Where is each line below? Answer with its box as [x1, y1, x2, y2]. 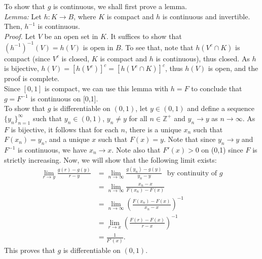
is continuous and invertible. [162, 11, 250, 21]
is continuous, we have [17, 144, 87, 155]
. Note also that [111, 144, 161, 155]
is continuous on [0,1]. [30, 93, 98, 103]
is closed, [61, 53, 90, 63]
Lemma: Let [4, 11, 42, 21]
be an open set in [44, 30, 98, 41]
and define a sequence [187, 103, 255, 114]
